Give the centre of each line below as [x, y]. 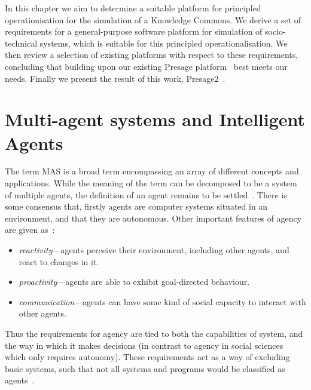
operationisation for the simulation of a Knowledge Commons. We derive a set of [153, 19]
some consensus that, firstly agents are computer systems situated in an [136, 206]
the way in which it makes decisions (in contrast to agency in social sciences [144, 345]
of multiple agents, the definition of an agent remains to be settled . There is [146, 194]
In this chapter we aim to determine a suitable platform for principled [133, 8]
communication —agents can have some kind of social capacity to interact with [162, 301]
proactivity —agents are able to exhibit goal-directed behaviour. [134, 282]
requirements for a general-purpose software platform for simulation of [134, 31]
